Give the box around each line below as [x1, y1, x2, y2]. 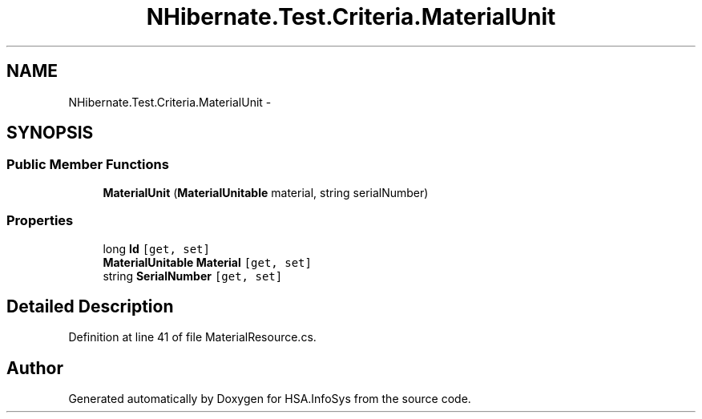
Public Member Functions [6, 156, 169, 173]
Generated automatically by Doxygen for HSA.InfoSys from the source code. [68, 392, 471, 406]
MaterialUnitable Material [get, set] [103, 255, 312, 269]
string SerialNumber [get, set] [103, 268, 283, 283]
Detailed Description [6, 296, 174, 316]
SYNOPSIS [6, 123, 94, 143]
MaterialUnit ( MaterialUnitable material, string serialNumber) [103, 185, 429, 199]
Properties [6, 212, 74, 229]
